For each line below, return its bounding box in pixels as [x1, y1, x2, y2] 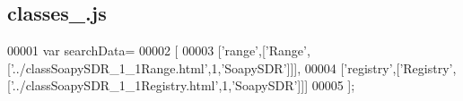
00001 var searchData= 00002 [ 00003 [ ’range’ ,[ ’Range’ [7, 41, 307, 60]
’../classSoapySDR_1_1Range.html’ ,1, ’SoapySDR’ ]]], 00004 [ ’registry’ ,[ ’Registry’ [10, 58, 453, 77]
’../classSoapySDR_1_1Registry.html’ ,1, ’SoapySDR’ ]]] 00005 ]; [10, 76, 355, 95]
